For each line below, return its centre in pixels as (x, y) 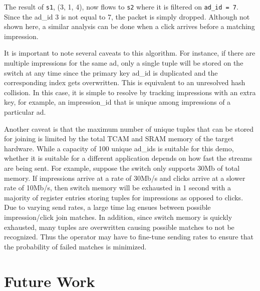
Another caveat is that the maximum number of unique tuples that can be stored (129, 128)
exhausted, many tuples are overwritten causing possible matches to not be (119, 227)
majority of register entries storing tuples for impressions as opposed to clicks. (124, 197)
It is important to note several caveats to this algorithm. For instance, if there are (130, 53)
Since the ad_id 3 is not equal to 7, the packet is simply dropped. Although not (127, 16)
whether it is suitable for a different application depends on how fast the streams (128, 158)
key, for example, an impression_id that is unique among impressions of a (117, 102)
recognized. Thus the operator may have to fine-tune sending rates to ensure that (129, 237)
